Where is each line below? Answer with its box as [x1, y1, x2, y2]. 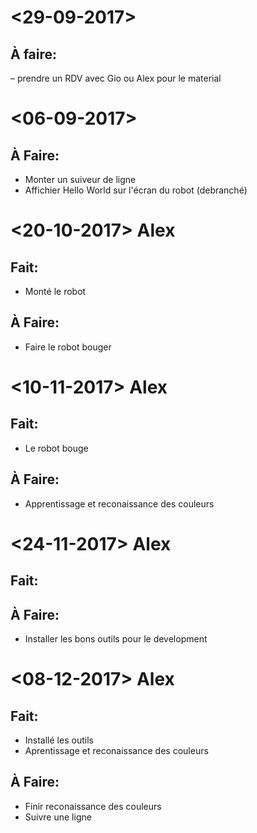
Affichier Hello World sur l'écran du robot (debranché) [24, 184, 248, 196]
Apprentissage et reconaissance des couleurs [24, 497, 215, 510]
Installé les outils [24, 734, 94, 746]
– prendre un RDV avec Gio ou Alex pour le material [10, 72, 222, 84]
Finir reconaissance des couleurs [24, 800, 162, 812]
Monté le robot [24, 286, 87, 297]
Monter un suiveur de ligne [24, 174, 137, 185]
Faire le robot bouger [24, 341, 112, 353]
